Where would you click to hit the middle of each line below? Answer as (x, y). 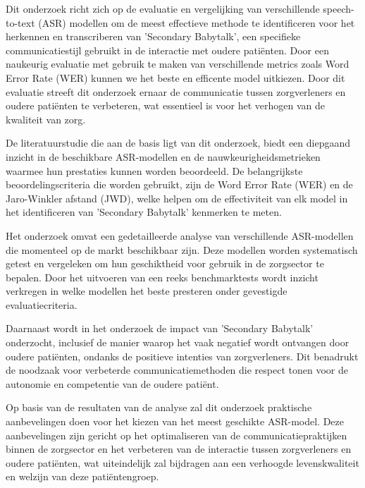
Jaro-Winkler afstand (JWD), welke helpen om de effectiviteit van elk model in (177, 198)
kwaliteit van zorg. (46, 119)
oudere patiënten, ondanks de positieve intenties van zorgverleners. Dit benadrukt (182, 356)
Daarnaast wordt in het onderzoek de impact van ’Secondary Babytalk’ (160, 328)
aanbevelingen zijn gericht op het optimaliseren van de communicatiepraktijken (177, 435)
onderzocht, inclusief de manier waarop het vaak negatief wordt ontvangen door (178, 342)
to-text (20, 22)
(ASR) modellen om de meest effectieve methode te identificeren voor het (197, 22)
